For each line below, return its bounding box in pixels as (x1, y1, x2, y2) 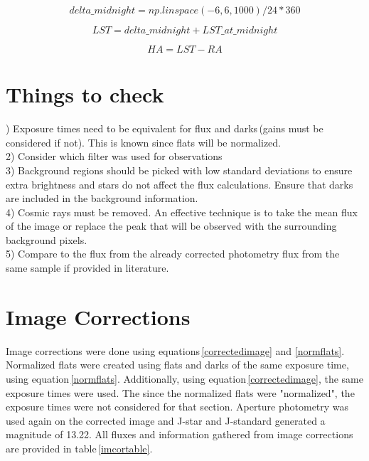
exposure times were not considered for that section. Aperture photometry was (6, 399, 349, 414)
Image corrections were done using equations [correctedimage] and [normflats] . (6, 343, 345, 358)
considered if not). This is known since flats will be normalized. (6, 134, 282, 149)
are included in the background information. (6, 191, 198, 206)
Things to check (6, 80, 164, 109)
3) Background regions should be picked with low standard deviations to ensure (6, 162, 353, 177)
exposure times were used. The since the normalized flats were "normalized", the (6, 385, 355, 400)
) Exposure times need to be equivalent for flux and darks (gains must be (6, 121, 323, 136)
